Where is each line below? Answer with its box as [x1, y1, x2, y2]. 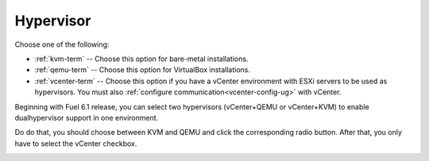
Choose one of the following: [14, 40, 110, 49]
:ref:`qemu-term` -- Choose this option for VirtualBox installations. [34, 65, 250, 75]
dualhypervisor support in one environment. [14, 113, 159, 122]
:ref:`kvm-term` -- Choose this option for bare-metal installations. [34, 54, 249, 63]
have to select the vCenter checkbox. [14, 139, 137, 148]
